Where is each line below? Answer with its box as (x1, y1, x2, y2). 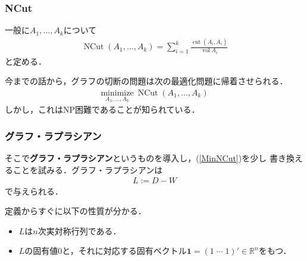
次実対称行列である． (37, 224, 121, 237)
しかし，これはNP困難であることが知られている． (5, 103, 200, 116)
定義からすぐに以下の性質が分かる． (5, 205, 146, 217)
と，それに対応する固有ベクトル (62, 244, 187, 257)
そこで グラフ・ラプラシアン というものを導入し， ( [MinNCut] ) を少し (5, 152, 267, 164)
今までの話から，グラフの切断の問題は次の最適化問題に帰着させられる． (5, 75, 288, 87)
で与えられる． (5, 184, 63, 197)
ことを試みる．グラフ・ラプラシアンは (12, 163, 163, 176)
